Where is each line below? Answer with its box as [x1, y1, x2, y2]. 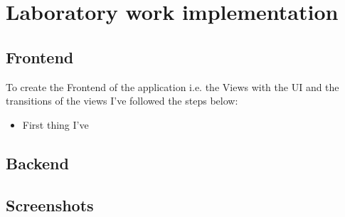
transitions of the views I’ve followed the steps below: [6, 93, 238, 108]
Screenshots [6, 194, 94, 216]
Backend [6, 152, 69, 174]
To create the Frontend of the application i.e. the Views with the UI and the [6, 79, 339, 94]
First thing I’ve [22, 117, 89, 132]
